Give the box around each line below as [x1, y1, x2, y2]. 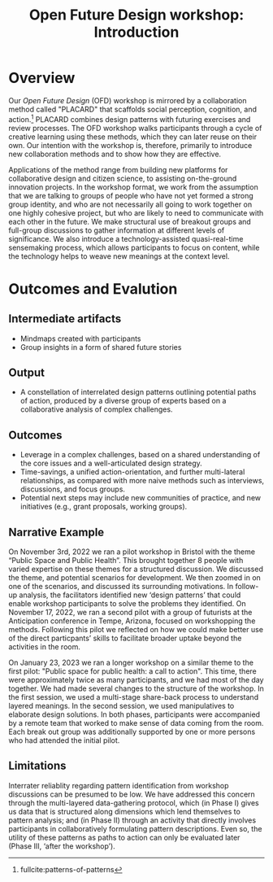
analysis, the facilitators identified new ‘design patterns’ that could [19, 590, 241, 600]
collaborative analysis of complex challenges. [19, 404, 173, 414]
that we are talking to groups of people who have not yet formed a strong [8, 190, 253, 200]
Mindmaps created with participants [19, 334, 141, 343]
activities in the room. [8, 642, 81, 652]
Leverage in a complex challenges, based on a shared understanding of [19, 450, 261, 460]
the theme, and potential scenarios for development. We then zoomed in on [8, 573, 262, 583]
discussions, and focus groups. [19, 484, 126, 494]
